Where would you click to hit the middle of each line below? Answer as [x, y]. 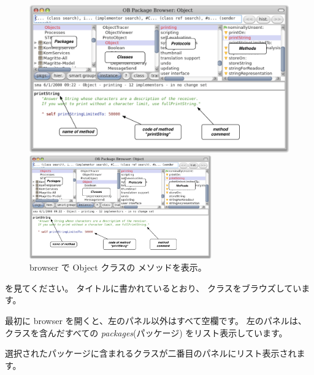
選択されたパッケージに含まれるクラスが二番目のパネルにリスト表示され [151, 353]
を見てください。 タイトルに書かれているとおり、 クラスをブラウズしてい [153, 288]
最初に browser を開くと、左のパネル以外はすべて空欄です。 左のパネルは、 [156, 320]
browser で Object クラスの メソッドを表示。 [118, 267]
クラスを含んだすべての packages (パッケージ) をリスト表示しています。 [146, 332]
